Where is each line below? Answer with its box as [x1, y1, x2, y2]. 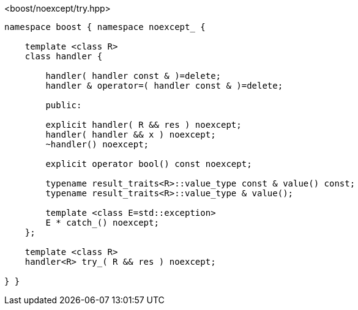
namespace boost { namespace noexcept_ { [4, 22, 206, 32]
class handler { [24, 51, 103, 61]
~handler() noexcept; [45, 139, 149, 149]
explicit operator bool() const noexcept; [45, 159, 252, 169]
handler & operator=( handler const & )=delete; [45, 81, 283, 90]
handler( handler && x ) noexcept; [45, 130, 216, 139]
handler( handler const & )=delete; [45, 71, 222, 81]
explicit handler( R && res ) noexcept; [45, 120, 242, 130]
